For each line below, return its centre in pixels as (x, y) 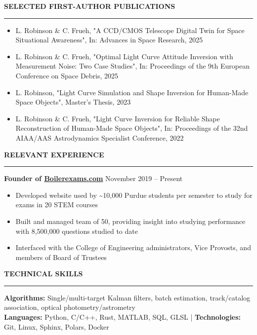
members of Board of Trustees (61, 257)
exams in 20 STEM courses (57, 205)
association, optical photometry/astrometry (70, 307)
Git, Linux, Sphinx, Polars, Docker (57, 326)
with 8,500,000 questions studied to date (77, 231)
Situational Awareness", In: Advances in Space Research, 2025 (109, 40)
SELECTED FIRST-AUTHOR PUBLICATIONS (90, 6)
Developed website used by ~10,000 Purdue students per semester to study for (134, 195)
